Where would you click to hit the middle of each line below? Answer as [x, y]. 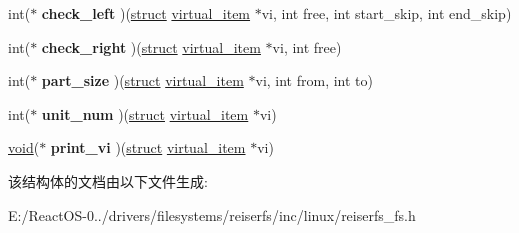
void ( [24, 147]
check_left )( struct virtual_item [146, 13]
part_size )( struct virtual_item [142, 80]
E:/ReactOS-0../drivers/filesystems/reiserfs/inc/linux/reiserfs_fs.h [212, 214]
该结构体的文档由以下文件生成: [108, 180]
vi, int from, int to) [314, 80]
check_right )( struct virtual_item [151, 46]
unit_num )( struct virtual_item [145, 113]
